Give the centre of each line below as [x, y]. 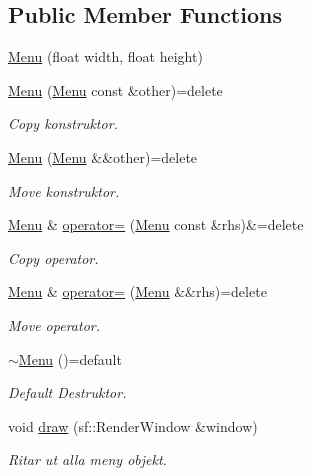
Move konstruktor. [64, 190]
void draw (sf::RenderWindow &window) [133, 425]
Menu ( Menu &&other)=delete [103, 156]
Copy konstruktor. [63, 123]
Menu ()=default [70, 358]
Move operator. [54, 324]
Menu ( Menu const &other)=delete [115, 89]
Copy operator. [53, 257]
